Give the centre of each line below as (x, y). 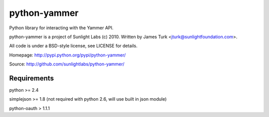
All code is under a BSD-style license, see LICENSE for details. (73, 46)
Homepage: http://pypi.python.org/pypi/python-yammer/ (67, 55)
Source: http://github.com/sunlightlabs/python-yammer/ (67, 64)
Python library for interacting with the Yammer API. (62, 28)
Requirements (32, 78)
